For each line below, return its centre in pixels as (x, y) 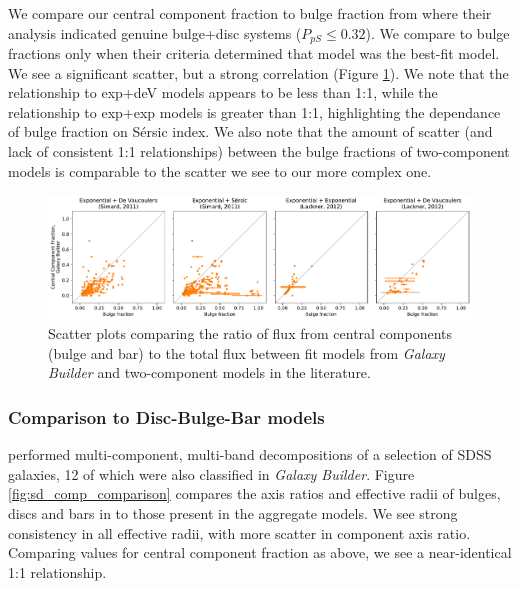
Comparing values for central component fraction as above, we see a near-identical (260, 552)
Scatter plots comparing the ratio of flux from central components (250, 333)
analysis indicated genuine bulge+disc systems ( (155, 32)
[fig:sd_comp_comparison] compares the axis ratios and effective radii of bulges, (254, 493)
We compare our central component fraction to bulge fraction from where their (250, 13)
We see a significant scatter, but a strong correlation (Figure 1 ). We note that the (258, 72)
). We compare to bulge (437, 32)
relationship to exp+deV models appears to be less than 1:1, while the (223, 92)
